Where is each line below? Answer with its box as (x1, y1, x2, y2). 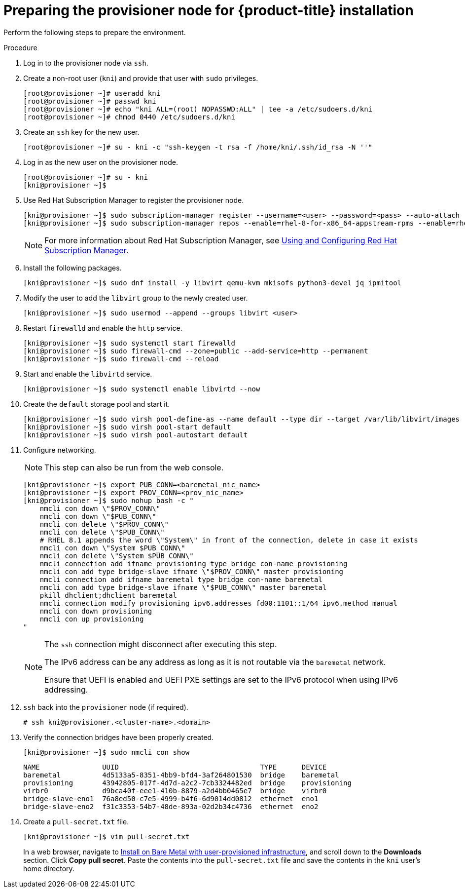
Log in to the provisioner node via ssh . (23, 58, 148, 67)
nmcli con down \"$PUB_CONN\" (39, 512, 156, 520)
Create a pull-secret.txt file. (23, 817, 129, 826)
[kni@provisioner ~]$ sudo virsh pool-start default (23, 423, 231, 431)
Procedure (3, 43, 37, 52)
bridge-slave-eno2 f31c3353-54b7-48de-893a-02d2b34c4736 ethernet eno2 (23, 802, 319, 811)
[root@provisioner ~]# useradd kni (23, 89, 161, 97)
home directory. (23, 864, 74, 873)
